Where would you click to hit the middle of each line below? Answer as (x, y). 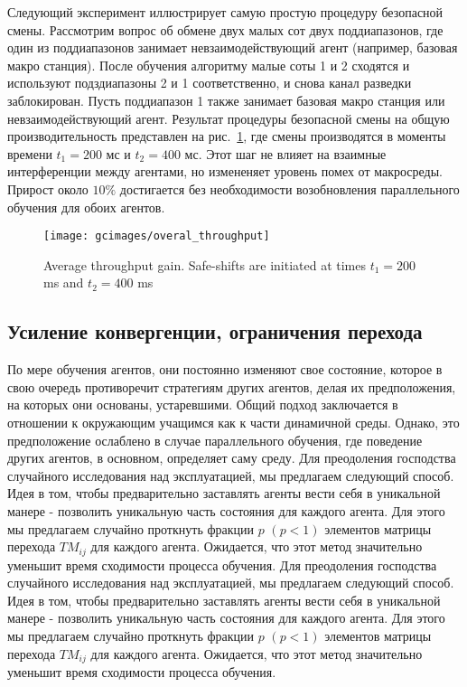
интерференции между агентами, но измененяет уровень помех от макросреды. (225, 171)
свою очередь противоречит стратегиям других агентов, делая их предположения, (232, 386)
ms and (64, 282)
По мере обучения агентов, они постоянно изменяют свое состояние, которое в (225, 369)
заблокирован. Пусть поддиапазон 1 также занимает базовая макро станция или (226, 100)
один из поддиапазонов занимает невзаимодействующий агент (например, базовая (233, 47)
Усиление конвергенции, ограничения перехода (215, 331)
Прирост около (48, 188)
